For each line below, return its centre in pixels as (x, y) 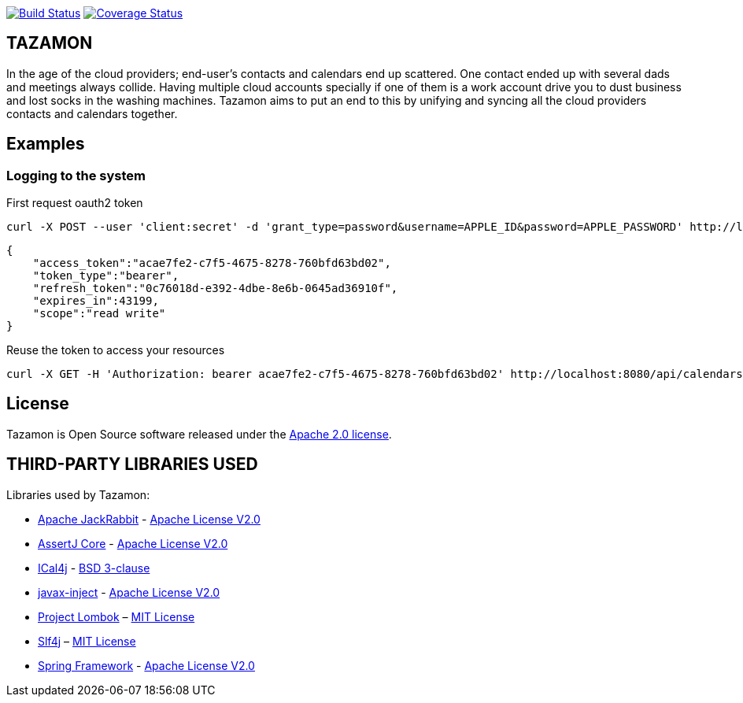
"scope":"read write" (99, 314)
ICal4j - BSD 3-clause (94, 568)
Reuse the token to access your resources (116, 350)
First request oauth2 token (75, 203)
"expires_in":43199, (96, 301)
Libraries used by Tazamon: (78, 494)
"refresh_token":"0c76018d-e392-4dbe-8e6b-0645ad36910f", (215, 289)
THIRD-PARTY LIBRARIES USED (132, 464)
